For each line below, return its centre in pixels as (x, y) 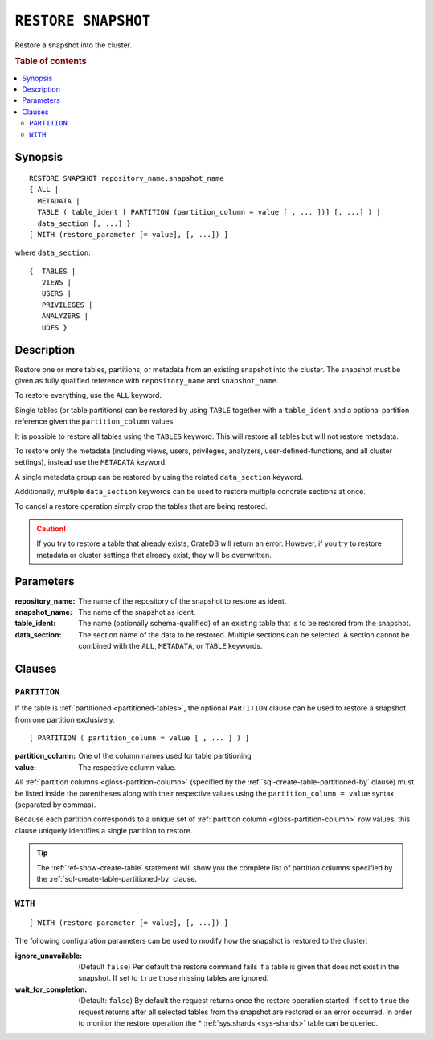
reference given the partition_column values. (95, 421)
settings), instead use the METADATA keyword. (91, 462)
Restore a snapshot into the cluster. (74, 45)
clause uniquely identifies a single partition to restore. (104, 830)
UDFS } (54, 327)
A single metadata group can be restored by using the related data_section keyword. (159, 477)
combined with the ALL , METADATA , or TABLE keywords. (170, 646)
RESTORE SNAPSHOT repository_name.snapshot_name (127, 178)
